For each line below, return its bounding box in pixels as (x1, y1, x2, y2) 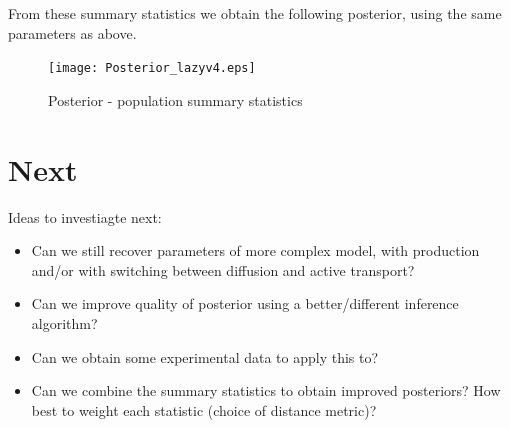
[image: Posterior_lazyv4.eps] (48, 61, 256, 76)
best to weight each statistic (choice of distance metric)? (31, 399, 377, 420)
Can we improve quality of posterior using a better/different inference (31, 293, 459, 314)
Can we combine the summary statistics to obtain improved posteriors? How (31, 380, 501, 401)
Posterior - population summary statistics (48, 89, 303, 110)
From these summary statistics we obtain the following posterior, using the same (8, 3, 502, 23)
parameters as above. (8, 22, 137, 43)
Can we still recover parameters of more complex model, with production (31, 240, 480, 261)
